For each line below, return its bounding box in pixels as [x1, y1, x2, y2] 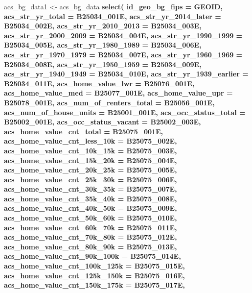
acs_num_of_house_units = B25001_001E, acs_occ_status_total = [4, 107, 246, 117]
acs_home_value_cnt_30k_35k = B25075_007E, [4, 184, 177, 194]
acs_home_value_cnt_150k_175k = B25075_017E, [4, 280, 185, 290]
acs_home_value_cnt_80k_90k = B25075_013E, [4, 241, 177, 251]
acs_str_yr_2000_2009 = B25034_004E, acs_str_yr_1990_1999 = [4, 30, 243, 40]
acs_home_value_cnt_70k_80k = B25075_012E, [4, 232, 177, 242]
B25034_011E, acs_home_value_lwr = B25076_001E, [4, 78, 195, 88]
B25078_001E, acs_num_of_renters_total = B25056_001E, [4, 97, 215, 107]
